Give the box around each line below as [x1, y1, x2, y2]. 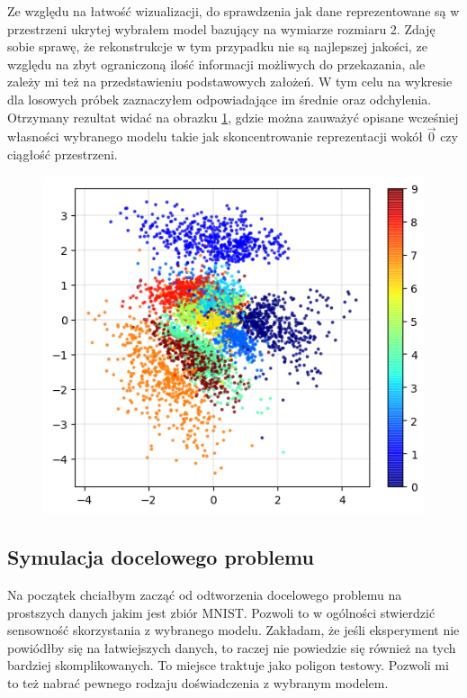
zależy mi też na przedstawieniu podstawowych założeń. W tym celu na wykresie [7, 72, 453, 91]
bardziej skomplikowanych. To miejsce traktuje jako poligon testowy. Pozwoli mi [7, 656, 449, 675]
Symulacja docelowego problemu [7, 543, 314, 571]
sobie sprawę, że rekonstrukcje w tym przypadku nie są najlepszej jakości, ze [7, 37, 427, 56]
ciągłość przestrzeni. [7, 144, 118, 163]
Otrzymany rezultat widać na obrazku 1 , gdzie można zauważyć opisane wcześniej [7, 107, 459, 126]
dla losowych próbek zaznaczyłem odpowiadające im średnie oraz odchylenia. [7, 89, 432, 108]
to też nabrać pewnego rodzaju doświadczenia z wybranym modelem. [7, 674, 389, 693]
